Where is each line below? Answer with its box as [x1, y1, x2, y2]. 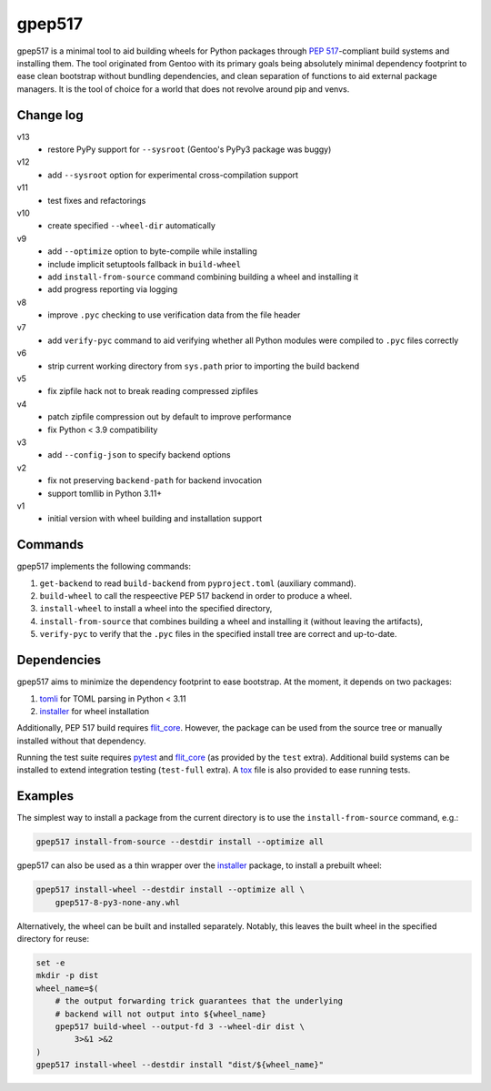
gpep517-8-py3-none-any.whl [55, 897, 181, 907]
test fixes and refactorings [47, 195, 146, 206]
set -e [35, 958, 65, 968]
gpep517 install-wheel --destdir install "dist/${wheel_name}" [35, 1060, 325, 1070]
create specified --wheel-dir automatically [47, 220, 215, 231]
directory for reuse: [16, 934, 90, 945]
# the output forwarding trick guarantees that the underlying [55, 996, 344, 1006]
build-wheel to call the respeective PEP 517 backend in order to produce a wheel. [39, 591, 353, 601]
